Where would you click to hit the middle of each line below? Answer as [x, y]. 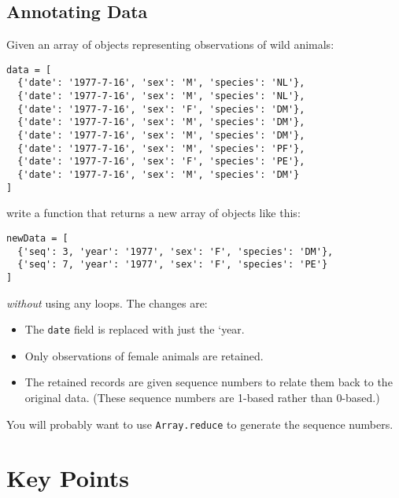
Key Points [68, 478]
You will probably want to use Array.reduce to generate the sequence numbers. [200, 424]
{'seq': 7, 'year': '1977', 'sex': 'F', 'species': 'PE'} [173, 265]
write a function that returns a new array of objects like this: [153, 213]
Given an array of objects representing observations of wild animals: [170, 44]
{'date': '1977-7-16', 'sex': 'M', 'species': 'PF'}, [161, 148]
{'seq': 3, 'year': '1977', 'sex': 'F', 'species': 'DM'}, [175, 251]
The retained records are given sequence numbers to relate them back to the [209, 382]
